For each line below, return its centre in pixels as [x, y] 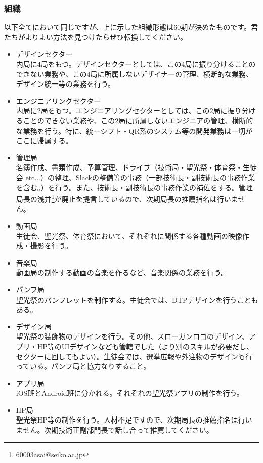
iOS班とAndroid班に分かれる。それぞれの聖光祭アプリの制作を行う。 [130, 393]
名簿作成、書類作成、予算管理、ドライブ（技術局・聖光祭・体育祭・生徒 [136, 167]
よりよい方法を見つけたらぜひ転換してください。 [106, 37]
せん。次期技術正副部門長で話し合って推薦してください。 [118, 430]
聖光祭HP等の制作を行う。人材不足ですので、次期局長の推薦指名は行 [130, 420]
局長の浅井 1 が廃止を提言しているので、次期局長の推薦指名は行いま [127, 198]
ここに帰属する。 [44, 140]
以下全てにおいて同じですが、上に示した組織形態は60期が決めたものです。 [127, 27]
